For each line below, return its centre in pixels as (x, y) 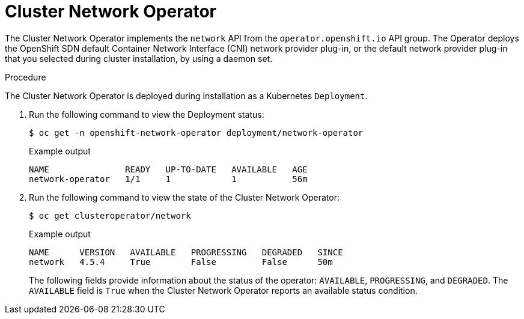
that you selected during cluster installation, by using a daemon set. (139, 58)
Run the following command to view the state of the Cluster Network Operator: (184, 197)
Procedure (26, 77)
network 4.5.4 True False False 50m (181, 262)
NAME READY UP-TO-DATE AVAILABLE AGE (168, 169)
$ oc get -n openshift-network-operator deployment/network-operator (196, 132)
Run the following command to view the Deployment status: (147, 114)
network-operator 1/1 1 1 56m (168, 179)
